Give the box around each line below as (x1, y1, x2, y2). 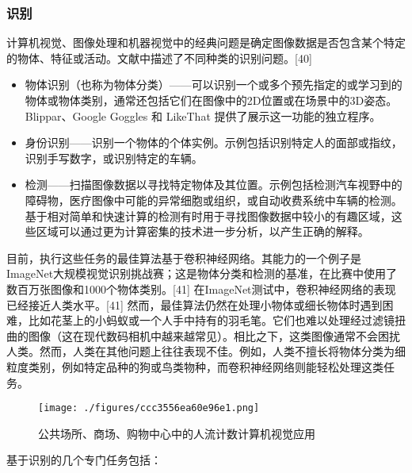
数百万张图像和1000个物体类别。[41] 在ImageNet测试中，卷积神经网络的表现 (6, 280, 396, 297)
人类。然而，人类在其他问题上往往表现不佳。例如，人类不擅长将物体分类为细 (6, 343, 406, 360)
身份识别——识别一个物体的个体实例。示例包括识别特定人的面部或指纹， (25, 134, 402, 151)
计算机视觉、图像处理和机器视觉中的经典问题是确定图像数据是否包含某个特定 (6, 34, 406, 51)
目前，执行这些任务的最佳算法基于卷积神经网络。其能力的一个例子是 (6, 249, 361, 266)
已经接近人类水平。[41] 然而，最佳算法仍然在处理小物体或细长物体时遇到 (6, 296, 383, 313)
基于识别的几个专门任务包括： (6, 452, 162, 468)
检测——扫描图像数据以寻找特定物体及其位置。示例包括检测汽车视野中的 (25, 176, 402, 193)
